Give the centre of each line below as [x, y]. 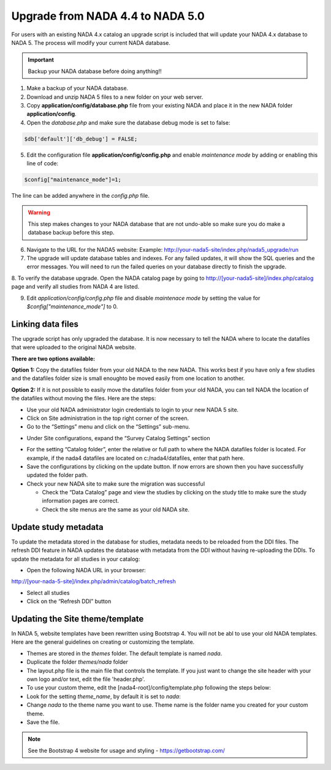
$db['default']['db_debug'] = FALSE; [81, 139]
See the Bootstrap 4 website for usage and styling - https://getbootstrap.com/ [126, 750]
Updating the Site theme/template [78, 619]
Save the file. [43, 722]
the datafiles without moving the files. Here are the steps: [84, 399]
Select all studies [48, 593]
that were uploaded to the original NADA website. [74, 348]
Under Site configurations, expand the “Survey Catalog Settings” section [118, 438]
